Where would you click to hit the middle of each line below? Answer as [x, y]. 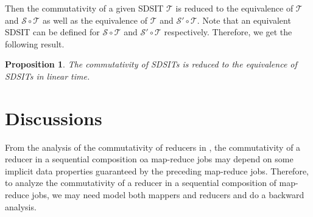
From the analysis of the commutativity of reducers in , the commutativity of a [153, 147]
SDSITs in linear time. [47, 76]
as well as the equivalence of [95, 20]
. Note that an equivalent [244, 20]
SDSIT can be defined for [52, 32]
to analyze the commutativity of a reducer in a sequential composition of [141, 183]
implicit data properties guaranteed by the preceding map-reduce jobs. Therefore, [157, 170]
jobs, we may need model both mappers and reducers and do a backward [168, 195]
